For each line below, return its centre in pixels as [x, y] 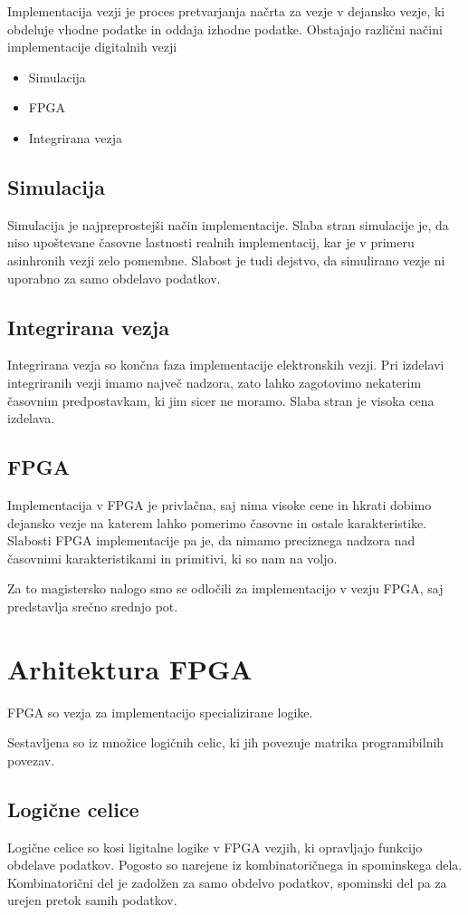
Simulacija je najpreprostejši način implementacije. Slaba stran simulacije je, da [228, 224]
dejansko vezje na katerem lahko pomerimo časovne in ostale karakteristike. [217, 522]
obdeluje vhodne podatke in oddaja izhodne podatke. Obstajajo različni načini [225, 29]
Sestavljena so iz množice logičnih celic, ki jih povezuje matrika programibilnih [226, 742]
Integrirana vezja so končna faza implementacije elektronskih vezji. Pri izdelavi [226, 365]
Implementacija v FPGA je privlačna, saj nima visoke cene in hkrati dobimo [220, 504]
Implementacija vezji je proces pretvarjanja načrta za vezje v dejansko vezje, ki [226, 11]
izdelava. [31, 418]
